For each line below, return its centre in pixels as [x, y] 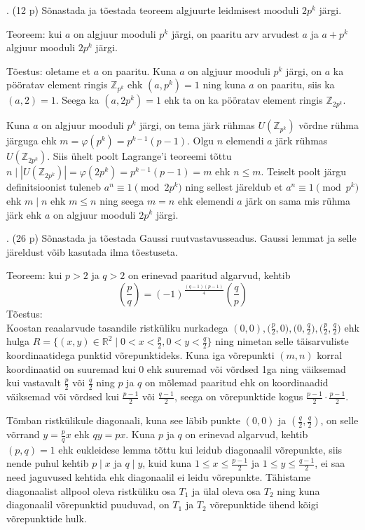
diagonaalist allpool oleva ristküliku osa [91, 490]
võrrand [23, 434]
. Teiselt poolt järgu [303, 171]
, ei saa [330, 463]
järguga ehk [32, 141]
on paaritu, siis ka [296, 84]
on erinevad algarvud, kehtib [247, 434]
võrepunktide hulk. [47, 518]
